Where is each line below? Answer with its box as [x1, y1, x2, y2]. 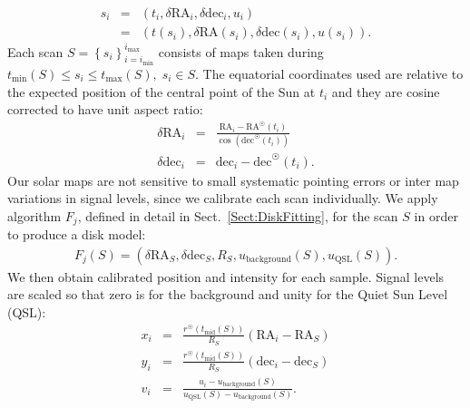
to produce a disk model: [7, 225, 146, 244]
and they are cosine [331, 82, 440, 101]
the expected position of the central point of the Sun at [7, 82, 316, 101]
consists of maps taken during [158, 42, 324, 61]
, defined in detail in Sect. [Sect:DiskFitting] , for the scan [77, 206, 398, 225]
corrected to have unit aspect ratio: [7, 100, 203, 119]
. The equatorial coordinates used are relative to [195, 64, 464, 83]
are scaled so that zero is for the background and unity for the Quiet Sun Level [7, 285, 448, 304]
